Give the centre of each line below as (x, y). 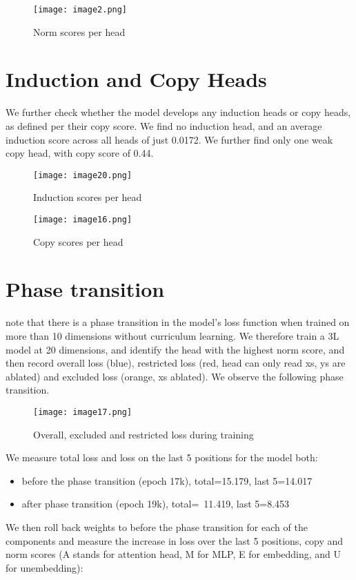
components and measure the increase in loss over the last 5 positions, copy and (175, 540)
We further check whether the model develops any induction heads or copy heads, (178, 112)
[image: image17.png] (83, 412)
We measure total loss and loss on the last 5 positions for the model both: (162, 457)
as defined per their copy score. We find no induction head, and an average (164, 125)
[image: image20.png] (83, 175)
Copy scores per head (78, 241)
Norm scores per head (79, 31)
